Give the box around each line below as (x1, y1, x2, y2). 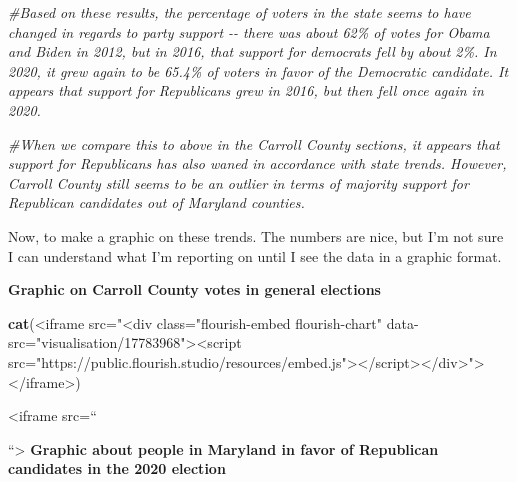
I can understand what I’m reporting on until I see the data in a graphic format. (8, 245, 502, 266)
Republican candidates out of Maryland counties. (8, 192, 305, 213)
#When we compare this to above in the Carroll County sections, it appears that (8, 133, 500, 154)
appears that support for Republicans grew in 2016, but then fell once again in (8, 80, 484, 101)
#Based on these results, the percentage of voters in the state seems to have (8, 2, 471, 22)
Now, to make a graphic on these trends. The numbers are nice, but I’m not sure (8, 225, 504, 246)
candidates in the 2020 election (8, 458, 226, 479)
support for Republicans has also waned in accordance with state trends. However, (8, 153, 507, 174)
